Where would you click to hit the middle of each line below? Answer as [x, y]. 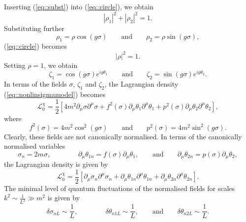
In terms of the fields [35, 84]
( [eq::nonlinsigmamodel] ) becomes [55, 94]
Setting [15, 65]
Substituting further [34, 28]
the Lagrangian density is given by [56, 164]
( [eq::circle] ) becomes [35, 46]
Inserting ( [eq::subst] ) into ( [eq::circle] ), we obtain [79, 6]
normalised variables [35, 146]
